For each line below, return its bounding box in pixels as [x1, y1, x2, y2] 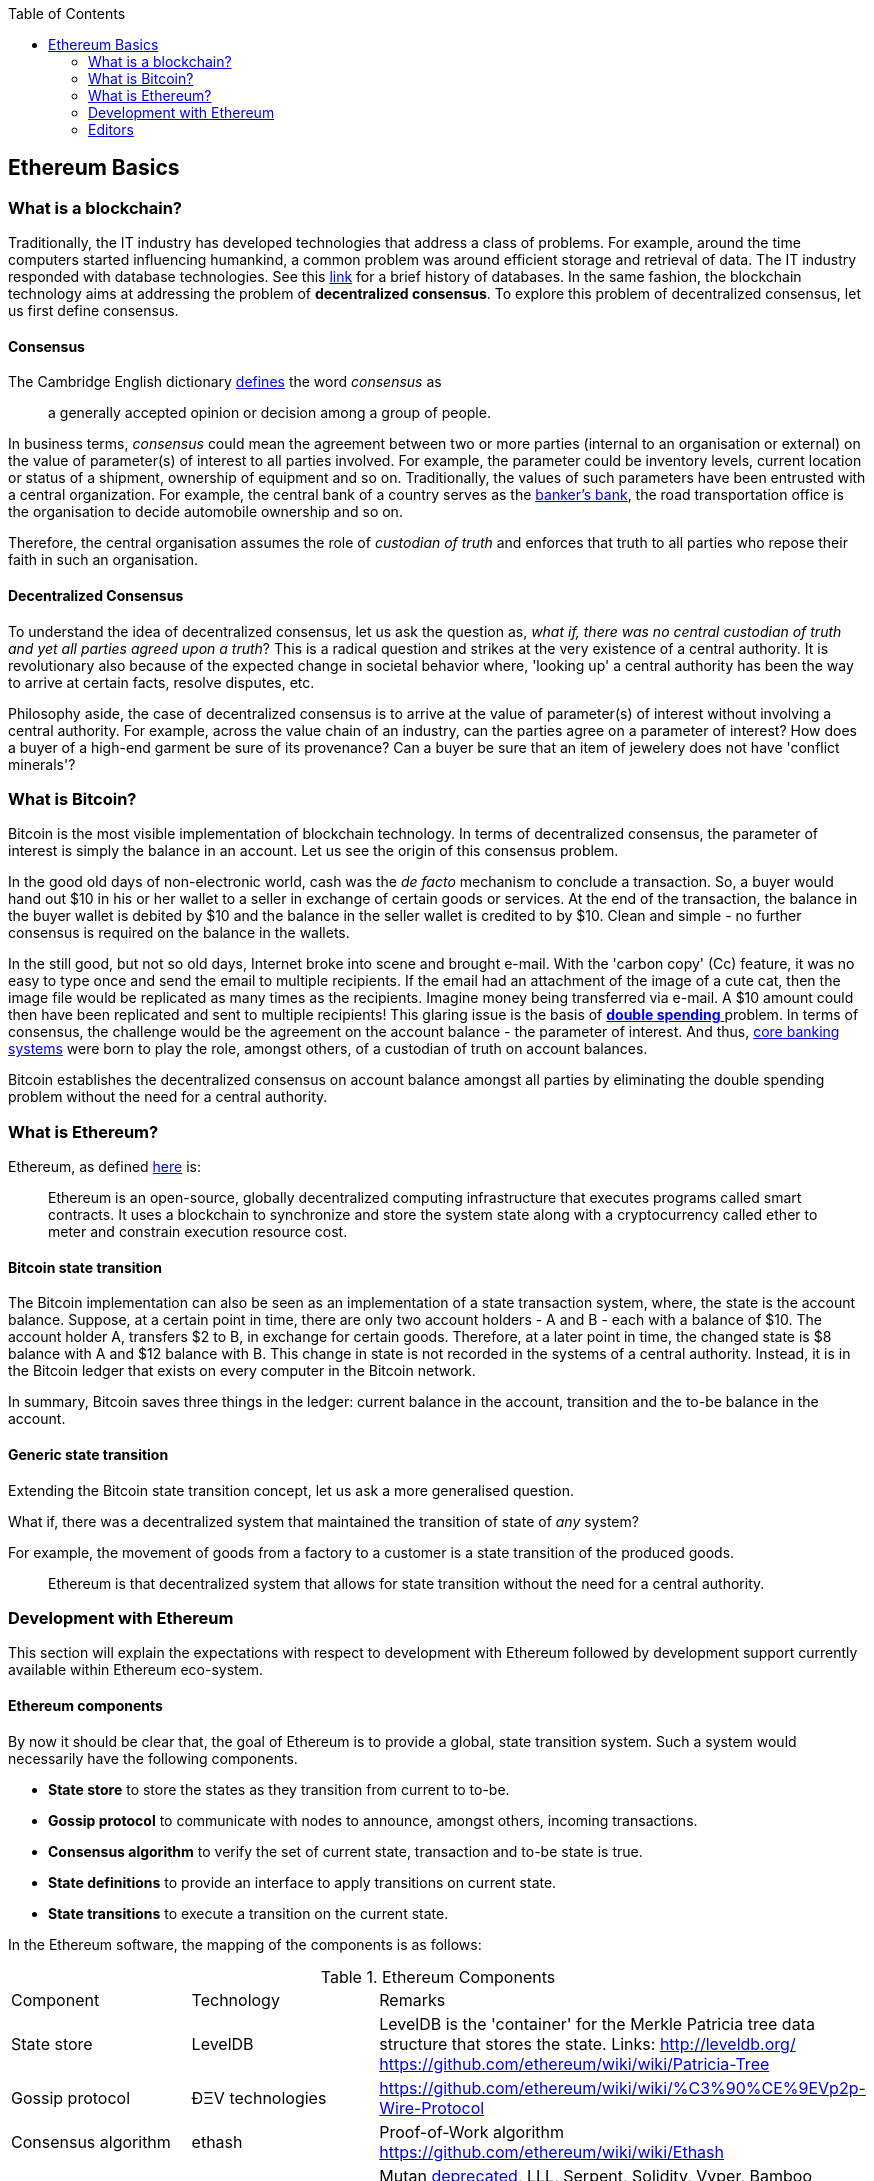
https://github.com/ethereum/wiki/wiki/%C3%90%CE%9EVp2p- [379, 2077, 866, 2098]
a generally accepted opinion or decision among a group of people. [48, 404, 491, 422]
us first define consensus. [8, 302, 179, 320]
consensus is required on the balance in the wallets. [8, 924, 350, 942]
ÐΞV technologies [191, 2087, 327, 2108]
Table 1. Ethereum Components [320, 1966, 556, 1987]
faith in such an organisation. [8, 551, 199, 569]
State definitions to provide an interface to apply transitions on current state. [48, 1873, 557, 1891]
